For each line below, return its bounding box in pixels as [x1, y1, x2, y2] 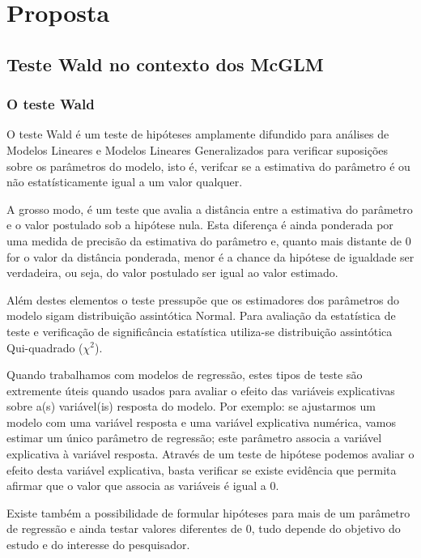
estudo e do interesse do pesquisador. [6, 536, 190, 553]
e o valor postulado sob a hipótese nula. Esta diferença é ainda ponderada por [6, 216, 393, 233]
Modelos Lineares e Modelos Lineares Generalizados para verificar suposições [6, 141, 389, 158]
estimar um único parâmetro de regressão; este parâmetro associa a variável [6, 429, 382, 446]
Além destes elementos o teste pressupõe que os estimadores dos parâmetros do [6, 291, 400, 308]
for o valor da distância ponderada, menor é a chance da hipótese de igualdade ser [6, 248, 415, 265]
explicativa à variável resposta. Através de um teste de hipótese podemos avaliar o [6, 445, 415, 462]
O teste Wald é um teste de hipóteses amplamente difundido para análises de [6, 126, 389, 143]
